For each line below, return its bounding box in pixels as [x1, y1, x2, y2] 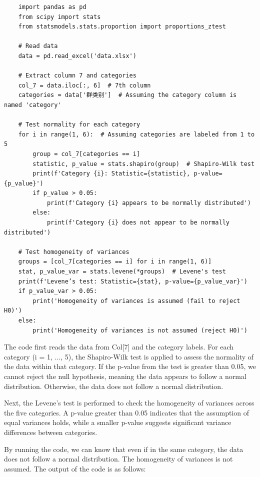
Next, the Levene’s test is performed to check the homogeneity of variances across [4, 397, 254, 408]
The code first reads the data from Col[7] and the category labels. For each [4, 341, 234, 352]
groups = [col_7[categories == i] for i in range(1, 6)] [18, 258, 212, 265]
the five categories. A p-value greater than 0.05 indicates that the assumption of [4, 407, 249, 417]
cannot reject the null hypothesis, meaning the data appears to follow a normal [4, 370, 246, 381]
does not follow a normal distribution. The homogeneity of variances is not [4, 453, 233, 464]
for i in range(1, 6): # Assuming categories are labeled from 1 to [18, 130, 255, 138]
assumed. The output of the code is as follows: [4, 463, 146, 473]
